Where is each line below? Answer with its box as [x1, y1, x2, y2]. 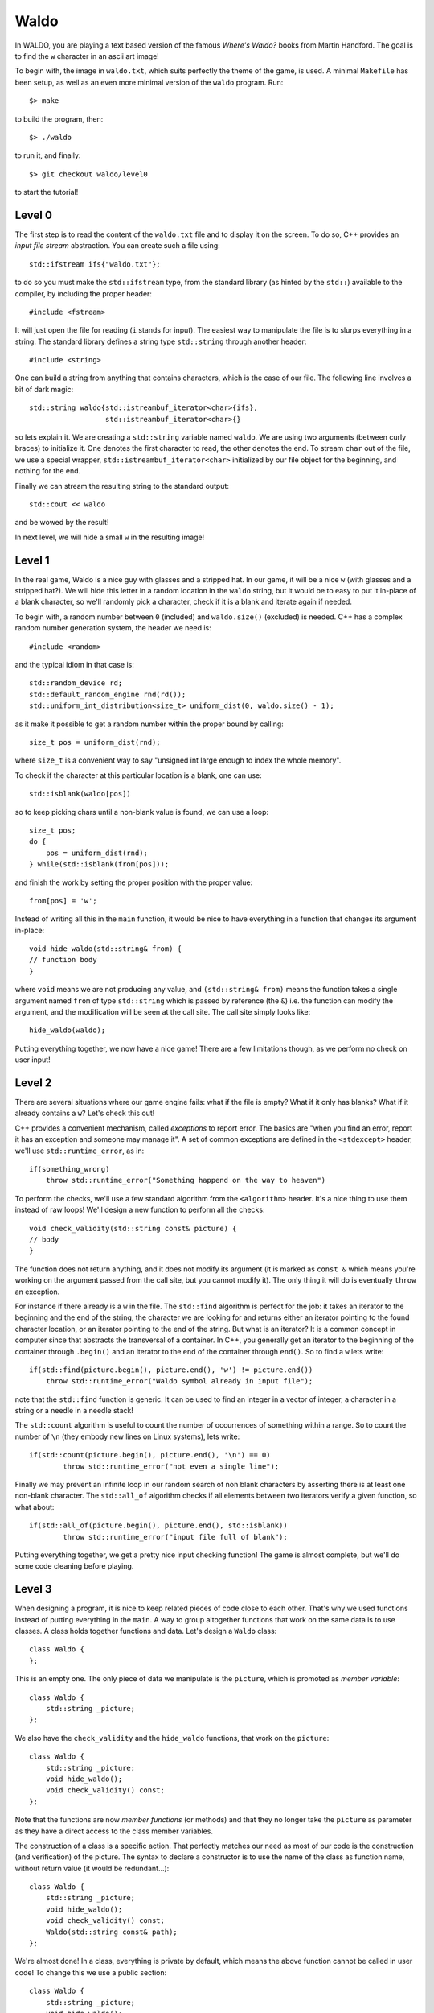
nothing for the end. [14, 466, 81, 476]
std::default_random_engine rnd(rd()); [29, 689, 186, 699]
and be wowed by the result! [14, 518, 109, 527]
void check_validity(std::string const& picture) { [29, 1224, 237, 1233]
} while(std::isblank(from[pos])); [29, 860, 170, 869]
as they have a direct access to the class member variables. [14, 1826, 213, 1836]
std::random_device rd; [29, 679, 123, 688]
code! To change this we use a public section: [14, 1967, 167, 1977]
